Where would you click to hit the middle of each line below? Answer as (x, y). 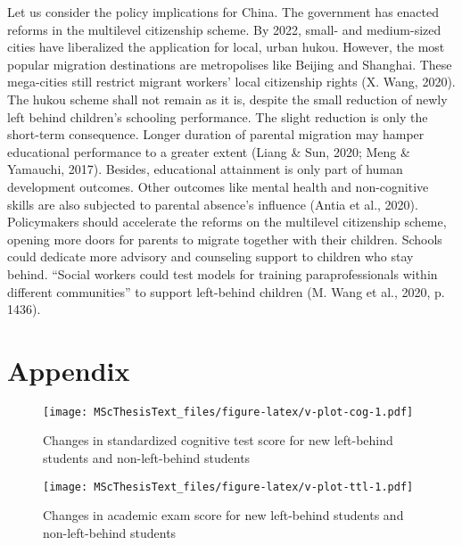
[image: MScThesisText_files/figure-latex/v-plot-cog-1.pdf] (228, 412)
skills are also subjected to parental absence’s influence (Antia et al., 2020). (213, 204)
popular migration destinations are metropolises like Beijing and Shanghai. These (230, 64)
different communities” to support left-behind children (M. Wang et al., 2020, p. (226, 291)
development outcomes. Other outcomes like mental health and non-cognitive (218, 186)
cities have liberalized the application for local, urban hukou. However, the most (226, 47)
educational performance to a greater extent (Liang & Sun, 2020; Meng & (209, 151)
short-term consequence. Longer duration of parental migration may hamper (216, 134)
